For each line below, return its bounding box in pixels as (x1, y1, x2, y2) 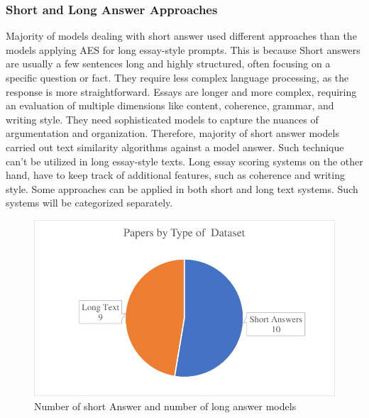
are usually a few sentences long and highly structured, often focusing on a (6, 56, 331, 71)
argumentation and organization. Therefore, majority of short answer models (6, 126, 339, 141)
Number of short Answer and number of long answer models (34, 398, 297, 413)
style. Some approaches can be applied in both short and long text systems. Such (6, 181, 358, 196)
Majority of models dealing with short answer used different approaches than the (6, 28, 357, 43)
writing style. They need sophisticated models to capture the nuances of (6, 111, 319, 126)
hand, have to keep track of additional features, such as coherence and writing (6, 167, 345, 182)
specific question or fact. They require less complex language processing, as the (6, 70, 349, 84)
